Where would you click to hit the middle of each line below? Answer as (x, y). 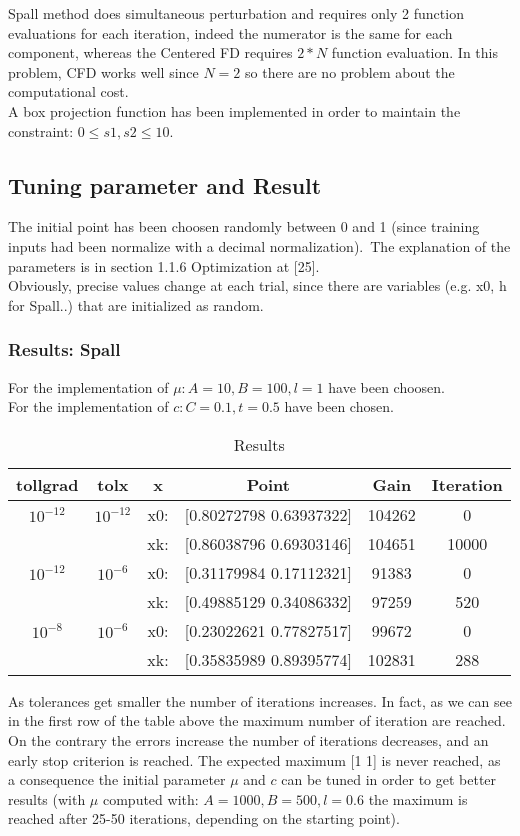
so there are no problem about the (350, 71)
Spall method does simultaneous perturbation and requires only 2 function (236, 13)
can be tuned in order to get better (389, 779)
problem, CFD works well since (103, 71)
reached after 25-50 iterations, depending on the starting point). (204, 818)
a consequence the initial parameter (117, 779)
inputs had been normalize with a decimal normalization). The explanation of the (259, 245)
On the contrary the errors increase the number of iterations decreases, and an (248, 739)
